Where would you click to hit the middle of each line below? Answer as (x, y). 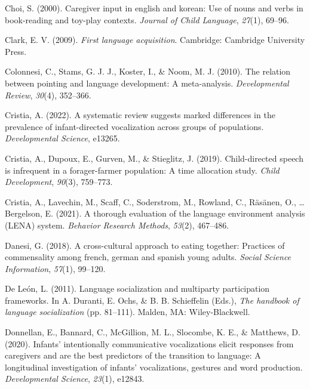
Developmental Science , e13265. (62, 138)
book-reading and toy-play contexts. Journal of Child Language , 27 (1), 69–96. (147, 19)
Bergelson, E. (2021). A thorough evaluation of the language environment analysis (155, 213)
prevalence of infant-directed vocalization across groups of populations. (134, 126)
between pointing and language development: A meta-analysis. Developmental (147, 83)
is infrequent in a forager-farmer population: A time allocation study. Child (142, 170)
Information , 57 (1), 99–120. (55, 268)
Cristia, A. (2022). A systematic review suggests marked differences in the (140, 115)
